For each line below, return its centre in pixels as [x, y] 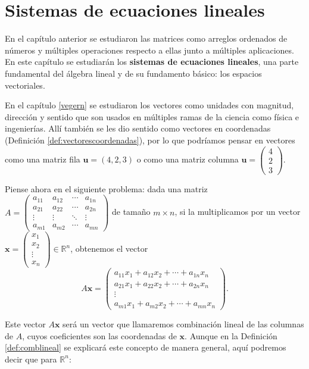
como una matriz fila [43, 159]
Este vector [25, 323]
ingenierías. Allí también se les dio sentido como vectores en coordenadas [138, 128]
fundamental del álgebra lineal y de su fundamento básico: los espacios [133, 73]
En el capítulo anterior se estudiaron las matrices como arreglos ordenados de [146, 38]
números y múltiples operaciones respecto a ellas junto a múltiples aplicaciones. [149, 50]
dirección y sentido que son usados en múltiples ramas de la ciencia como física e [152, 116]
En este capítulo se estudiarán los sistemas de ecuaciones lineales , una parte [152, 62]
